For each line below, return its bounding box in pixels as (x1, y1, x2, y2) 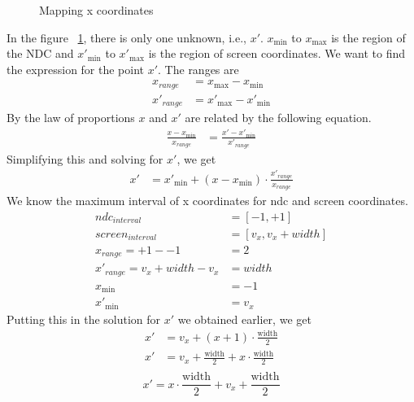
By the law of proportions (7, 109, 135, 126)
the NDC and (7, 45, 74, 62)
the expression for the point (7, 60, 145, 77)
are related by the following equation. (185, 109, 372, 126)
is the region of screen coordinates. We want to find (148, 45, 405, 62)
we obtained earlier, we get (177, 310, 312, 327)
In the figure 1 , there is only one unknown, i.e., (7, 28, 246, 46)
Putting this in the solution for (7, 310, 161, 327)
